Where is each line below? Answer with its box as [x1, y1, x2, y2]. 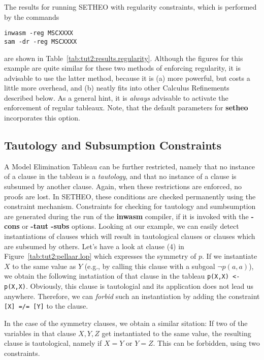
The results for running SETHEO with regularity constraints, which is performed [4, 2, 257, 12]
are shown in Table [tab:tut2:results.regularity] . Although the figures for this [4, 52, 243, 63]
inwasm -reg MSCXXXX [4, 29, 74, 37]
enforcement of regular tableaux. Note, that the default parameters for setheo [4, 102, 248, 113]
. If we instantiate [202, 251, 257, 261]
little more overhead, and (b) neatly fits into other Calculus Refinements [4, 82, 229, 93]
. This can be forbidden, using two [153, 338, 260, 348]
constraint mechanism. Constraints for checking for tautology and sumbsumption [4, 201, 256, 212]
